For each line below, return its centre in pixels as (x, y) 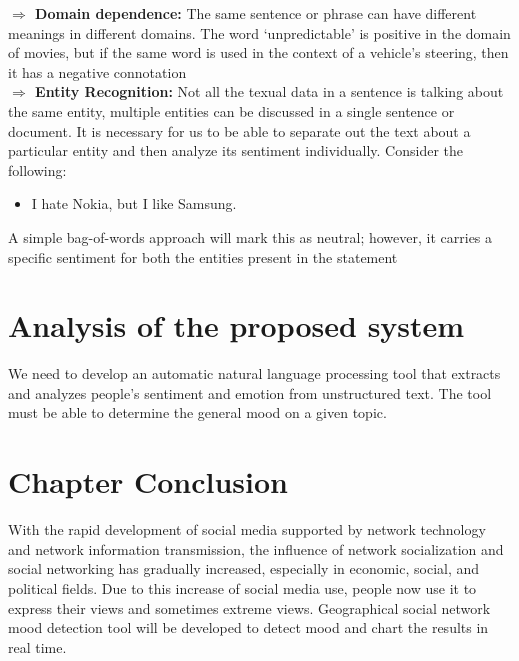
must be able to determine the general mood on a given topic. (197, 412)
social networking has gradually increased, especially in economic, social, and (244, 568)
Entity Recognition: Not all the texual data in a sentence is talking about (269, 91)
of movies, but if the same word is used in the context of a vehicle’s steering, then (258, 52)
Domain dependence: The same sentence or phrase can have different (256, 13)
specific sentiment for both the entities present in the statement (203, 256)
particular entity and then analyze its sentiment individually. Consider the (236, 150)
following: (37, 169)
